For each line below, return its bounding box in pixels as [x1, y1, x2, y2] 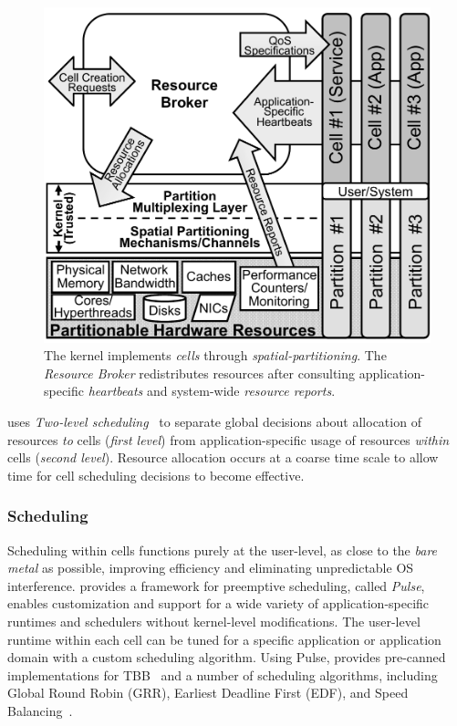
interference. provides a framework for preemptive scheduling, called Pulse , [7, 576, 425, 595]
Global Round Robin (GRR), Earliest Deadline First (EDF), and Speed [7, 683, 409, 702]
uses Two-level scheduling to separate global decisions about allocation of [7, 412, 421, 431]
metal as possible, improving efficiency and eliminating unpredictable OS [7, 558, 414, 577]
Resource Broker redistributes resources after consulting [44, 363, 356, 382]
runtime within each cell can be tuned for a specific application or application [7, 629, 441, 648]
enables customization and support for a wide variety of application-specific [7, 594, 430, 613]
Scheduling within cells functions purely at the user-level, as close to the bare [7, 540, 438, 559]
